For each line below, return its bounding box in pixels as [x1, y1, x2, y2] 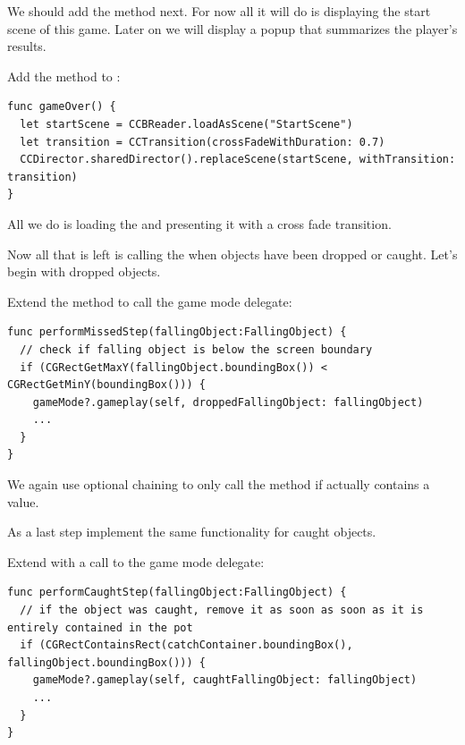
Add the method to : [7, 66, 121, 85]
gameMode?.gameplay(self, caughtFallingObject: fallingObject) [32, 673, 418, 687]
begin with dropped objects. [7, 262, 161, 281]
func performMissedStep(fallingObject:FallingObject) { [7, 326, 347, 339]
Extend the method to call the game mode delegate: [7, 292, 292, 310]
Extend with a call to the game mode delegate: [7, 552, 265, 571]
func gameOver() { [7, 100, 116, 114]
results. [7, 37, 46, 55]
